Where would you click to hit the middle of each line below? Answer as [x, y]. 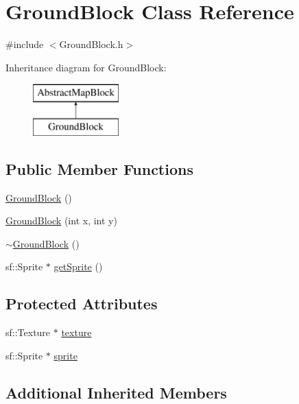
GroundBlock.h [91, 44]
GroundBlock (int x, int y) [61, 221]
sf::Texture [28, 332]
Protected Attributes [82, 304]
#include [25, 44]
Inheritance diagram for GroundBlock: [86, 67]
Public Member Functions [99, 168]
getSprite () [78, 266]
